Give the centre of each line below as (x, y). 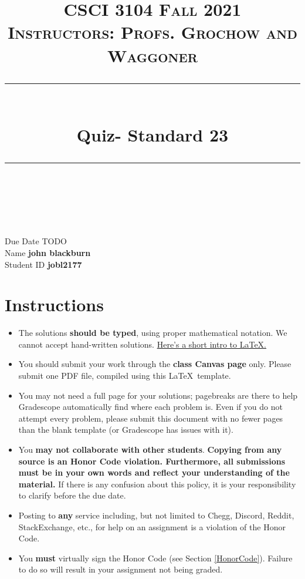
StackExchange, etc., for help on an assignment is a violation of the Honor (152, 526)
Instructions (54, 304)
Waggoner (152, 55)
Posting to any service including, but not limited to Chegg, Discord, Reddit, (156, 515)
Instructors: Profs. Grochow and (152, 32)
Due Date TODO (36, 241)
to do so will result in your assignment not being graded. (121, 569)
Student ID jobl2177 (43, 264)
